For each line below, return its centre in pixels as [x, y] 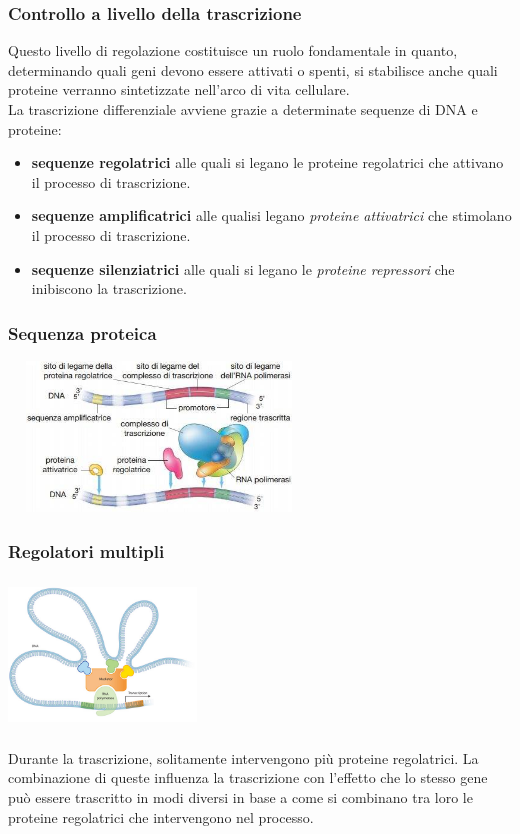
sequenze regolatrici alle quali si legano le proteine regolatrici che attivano [267, 162]
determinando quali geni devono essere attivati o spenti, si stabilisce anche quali [253, 69]
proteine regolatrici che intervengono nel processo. [161, 816]
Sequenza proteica [82, 332]
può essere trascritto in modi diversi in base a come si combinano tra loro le [240, 796]
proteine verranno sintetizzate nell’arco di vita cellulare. [179, 89]
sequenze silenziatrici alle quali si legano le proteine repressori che [243, 268]
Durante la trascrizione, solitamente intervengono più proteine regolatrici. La [243, 757]
